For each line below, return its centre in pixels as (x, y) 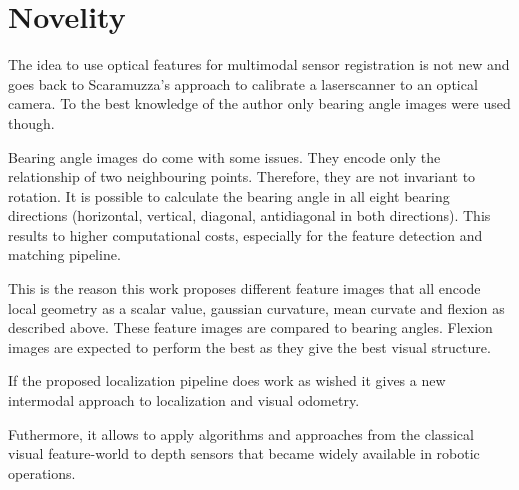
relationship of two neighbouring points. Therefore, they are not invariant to (242, 176)
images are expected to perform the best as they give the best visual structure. (249, 346)
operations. (42, 472)
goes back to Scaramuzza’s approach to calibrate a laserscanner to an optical (243, 83)
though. (31, 122)
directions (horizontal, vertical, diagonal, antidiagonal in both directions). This (249, 215)
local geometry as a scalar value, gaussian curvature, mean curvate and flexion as (256, 307)
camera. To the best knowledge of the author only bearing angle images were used (259, 103)
